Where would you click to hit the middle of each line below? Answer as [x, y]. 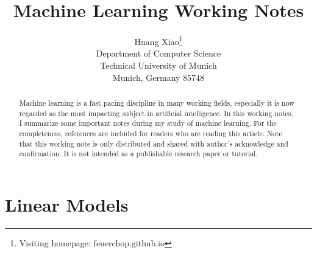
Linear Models [67, 204]
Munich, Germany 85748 [158, 77]
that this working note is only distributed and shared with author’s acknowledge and [154, 143]
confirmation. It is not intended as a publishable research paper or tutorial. [138, 154]
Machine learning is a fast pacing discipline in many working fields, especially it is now [157, 102]
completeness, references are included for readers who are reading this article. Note [151, 133]
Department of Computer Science [158, 53]
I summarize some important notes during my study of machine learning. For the [148, 123]
